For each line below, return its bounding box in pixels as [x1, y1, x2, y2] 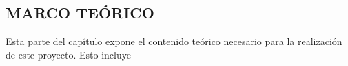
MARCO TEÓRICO [6, 2, 154, 23]
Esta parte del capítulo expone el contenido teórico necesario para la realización [6, 34, 342, 48]
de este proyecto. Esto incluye [6, 47, 131, 61]
